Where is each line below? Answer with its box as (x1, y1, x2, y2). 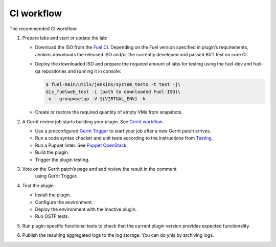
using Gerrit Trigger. (35, 173, 78, 179)
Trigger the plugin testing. (35, 156, 89, 163)
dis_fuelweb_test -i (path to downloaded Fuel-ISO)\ (45, 88, 181, 95)
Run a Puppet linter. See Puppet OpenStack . (35, 142, 128, 148)
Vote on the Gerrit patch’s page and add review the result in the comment (22, 166, 177, 172)
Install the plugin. (35, 192, 72, 198)
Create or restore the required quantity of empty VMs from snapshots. (35, 109, 183, 115)
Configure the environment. (35, 199, 93, 205)
